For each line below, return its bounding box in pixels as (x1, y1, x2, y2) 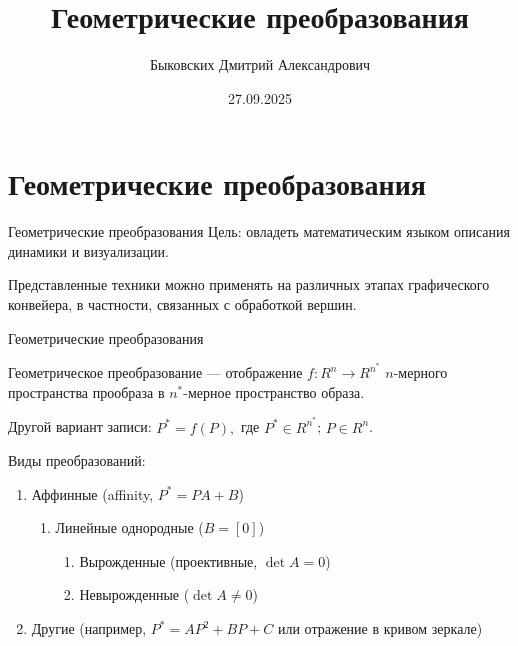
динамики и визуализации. (8, 240, 169, 261)
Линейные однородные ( (55, 517, 204, 538)
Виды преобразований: (8, 450, 146, 471)
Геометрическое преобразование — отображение (8, 362, 303, 383)
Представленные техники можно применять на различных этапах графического (8, 274, 490, 295)
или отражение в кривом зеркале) (277, 618, 483, 639)
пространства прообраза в (8, 381, 165, 402)
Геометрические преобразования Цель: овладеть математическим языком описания (8, 221, 510, 242)
